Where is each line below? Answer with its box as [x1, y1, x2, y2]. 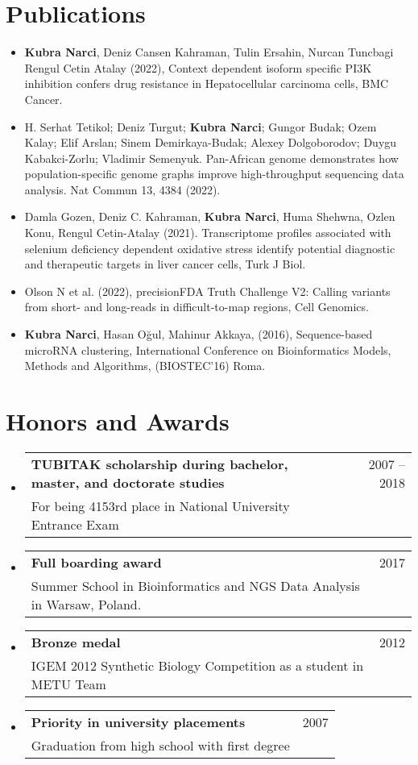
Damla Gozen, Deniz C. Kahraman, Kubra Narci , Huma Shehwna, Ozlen [24, 208, 395, 225]
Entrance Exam [31, 514, 119, 534]
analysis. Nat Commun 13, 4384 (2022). [24, 181, 221, 197]
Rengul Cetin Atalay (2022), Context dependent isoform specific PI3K [24, 59, 372, 76]
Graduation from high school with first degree [31, 735, 290, 755]
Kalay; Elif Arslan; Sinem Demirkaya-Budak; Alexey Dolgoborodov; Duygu [24, 134, 397, 151]
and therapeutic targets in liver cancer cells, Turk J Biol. [24, 256, 306, 272]
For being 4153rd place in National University [31, 496, 290, 515]
